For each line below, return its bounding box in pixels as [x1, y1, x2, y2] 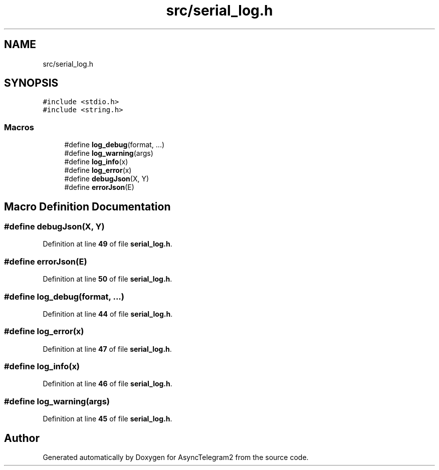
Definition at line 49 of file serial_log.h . [43, 240, 172, 249]
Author [4, 431, 40, 444]
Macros [4, 122, 34, 132]
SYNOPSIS [4, 77, 59, 90]
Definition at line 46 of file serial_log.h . [43, 379, 172, 388]
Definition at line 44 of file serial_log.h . [43, 309, 173, 318]
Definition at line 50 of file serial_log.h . [43, 275, 172, 284]
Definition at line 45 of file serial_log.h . [43, 414, 172, 423]
